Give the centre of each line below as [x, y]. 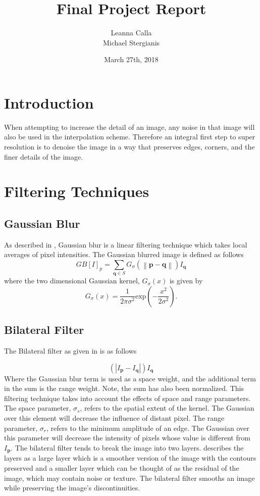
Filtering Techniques [77, 191]
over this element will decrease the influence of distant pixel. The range [114, 418]
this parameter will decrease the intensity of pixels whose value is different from [127, 438]
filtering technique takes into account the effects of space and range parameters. [127, 398]
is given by [186, 281]
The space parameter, [38, 408]
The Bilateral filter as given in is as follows [70, 351]
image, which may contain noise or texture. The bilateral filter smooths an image [129, 478]
